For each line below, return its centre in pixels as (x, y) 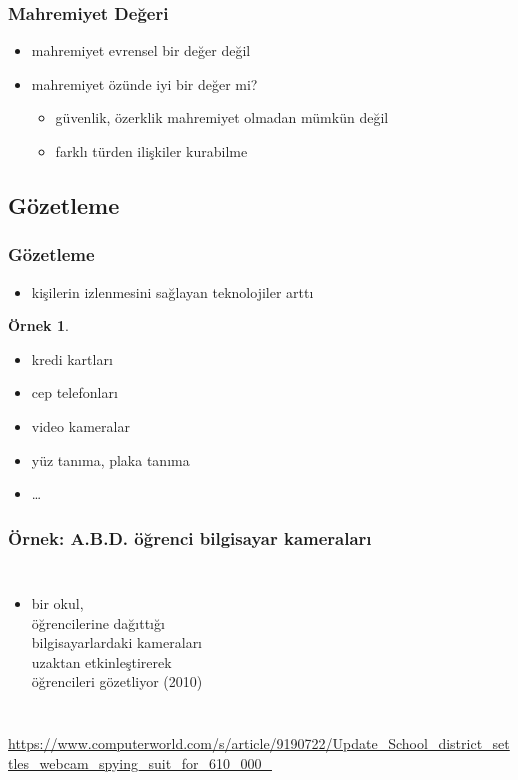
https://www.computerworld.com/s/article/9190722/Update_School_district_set (259, 742)
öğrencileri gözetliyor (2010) (117, 681)
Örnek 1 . (38, 325)
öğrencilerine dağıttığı (98, 622)
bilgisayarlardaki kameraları (117, 642)
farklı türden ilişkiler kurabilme (151, 151)
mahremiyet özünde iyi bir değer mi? (144, 83)
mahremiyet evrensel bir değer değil (141, 50)
